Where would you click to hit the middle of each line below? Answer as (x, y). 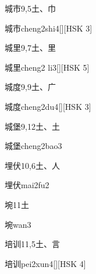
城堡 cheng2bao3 (33, 146)
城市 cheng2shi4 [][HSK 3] (49, 28)
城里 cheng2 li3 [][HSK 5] (47, 67)
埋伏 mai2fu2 (27, 185)
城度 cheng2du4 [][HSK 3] (48, 106)
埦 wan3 (18, 224)
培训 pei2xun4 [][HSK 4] (45, 263)
